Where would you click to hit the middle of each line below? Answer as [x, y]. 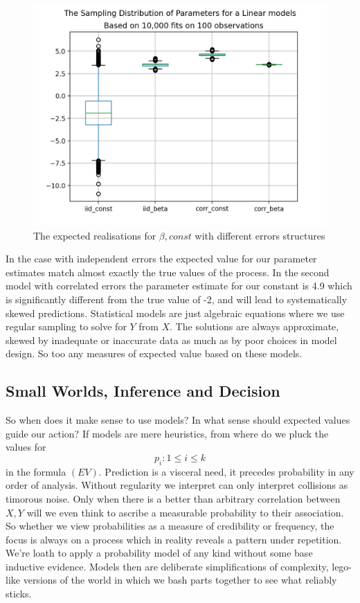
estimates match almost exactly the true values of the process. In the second [168, 272]
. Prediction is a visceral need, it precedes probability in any [226, 471]
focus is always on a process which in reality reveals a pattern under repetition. [174, 539]
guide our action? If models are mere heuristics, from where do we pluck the [167, 433]
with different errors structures [260, 235]
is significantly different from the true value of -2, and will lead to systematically [177, 299]
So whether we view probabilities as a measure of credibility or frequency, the [170, 526]
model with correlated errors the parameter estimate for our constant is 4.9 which [179, 286]
